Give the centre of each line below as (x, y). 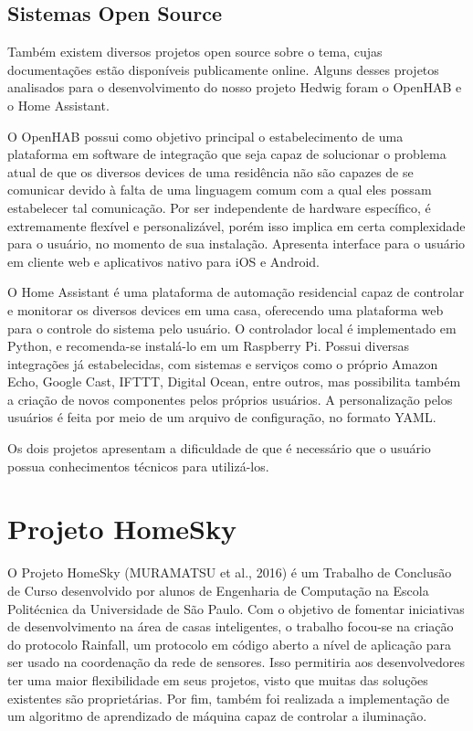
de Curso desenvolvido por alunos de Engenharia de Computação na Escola (218, 590)
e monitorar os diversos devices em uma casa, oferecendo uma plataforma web (226, 309)
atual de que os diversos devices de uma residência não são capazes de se (210, 171)
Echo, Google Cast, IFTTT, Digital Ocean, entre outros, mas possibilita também (234, 381)
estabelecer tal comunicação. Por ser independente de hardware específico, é (219, 207)
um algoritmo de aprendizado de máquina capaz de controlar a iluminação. (217, 716)
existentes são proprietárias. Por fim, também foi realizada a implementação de (229, 698)
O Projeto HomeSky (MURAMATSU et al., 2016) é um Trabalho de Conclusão (230, 572)
